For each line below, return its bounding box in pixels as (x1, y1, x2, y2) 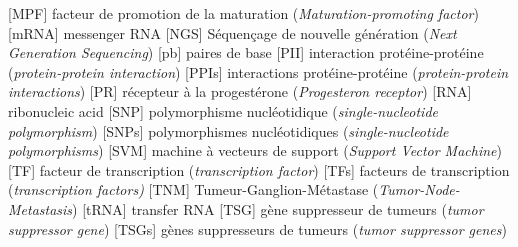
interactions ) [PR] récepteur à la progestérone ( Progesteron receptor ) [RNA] (8, 81, 472, 102)
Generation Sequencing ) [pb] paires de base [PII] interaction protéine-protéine (8, 42, 484, 63)
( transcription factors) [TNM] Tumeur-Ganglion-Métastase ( (8, 179, 379, 200)
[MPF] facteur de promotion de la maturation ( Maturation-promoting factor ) (8, 3, 479, 23)
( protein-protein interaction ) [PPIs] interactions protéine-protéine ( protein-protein (8, 61, 509, 82)
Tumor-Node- (378, 179, 460, 200)
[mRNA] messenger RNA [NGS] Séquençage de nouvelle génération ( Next (8, 22, 457, 43)
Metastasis (8, 198, 73, 219)
